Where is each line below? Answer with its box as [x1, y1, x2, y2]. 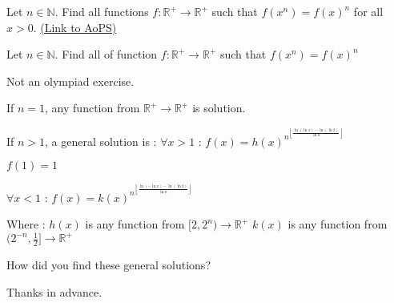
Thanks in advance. [6, 283, 103, 300]
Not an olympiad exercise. [6, 72, 135, 89]
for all [353, 3, 384, 19]
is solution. [192, 99, 246, 116]
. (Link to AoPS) [33, 18, 117, 35]
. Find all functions [54, 3, 149, 19]
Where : [6, 216, 46, 232]
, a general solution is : [45, 132, 157, 149]
